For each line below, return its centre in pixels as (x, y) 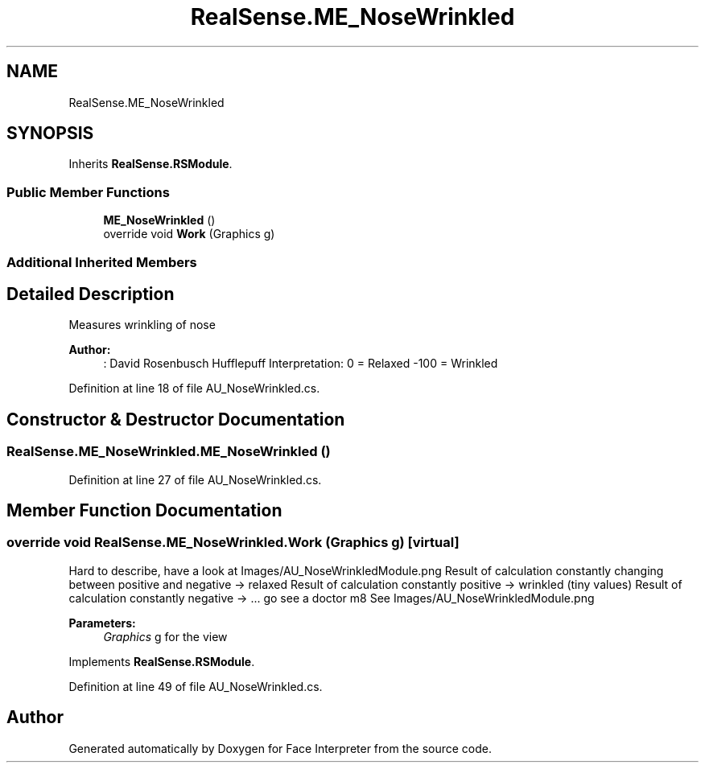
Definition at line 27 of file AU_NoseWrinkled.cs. (195, 479)
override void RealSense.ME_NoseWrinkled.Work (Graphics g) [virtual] (233, 543)
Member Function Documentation (144, 511)
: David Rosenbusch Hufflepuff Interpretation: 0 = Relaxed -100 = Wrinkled (301, 364)
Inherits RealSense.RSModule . (150, 164)
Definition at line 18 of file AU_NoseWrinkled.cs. (194, 389)
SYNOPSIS (50, 134)
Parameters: (102, 623)
